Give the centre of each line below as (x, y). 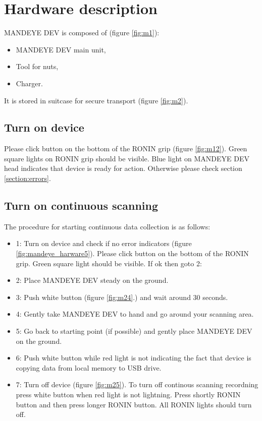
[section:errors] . (28, 178)
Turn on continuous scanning (81, 205)
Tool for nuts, (37, 66)
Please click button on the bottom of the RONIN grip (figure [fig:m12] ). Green (126, 148)
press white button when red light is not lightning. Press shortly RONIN (128, 394)
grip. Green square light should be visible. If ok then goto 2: (109, 263)
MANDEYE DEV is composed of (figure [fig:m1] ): (82, 33)
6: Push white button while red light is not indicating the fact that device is (134, 358)
